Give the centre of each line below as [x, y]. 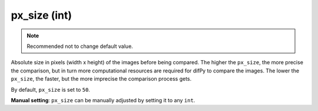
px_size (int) [42, 15]
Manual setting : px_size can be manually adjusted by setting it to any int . [103, 100]
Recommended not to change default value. [80, 46]
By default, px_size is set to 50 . [51, 89]
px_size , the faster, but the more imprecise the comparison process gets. [101, 79]
